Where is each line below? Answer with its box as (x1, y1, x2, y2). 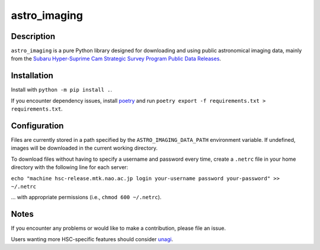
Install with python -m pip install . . (11, 86, 113, 93)
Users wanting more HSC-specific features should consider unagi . (11, 235, 174, 242)
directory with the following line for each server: (11, 164, 129, 171)
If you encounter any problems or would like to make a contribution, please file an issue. (11, 225, 226, 232)
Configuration (11, 121, 64, 131)
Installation (11, 71, 53, 81)
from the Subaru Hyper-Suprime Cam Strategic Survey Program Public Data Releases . (11, 55, 222, 62)
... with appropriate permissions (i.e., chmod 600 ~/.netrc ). (11, 194, 162, 201)
